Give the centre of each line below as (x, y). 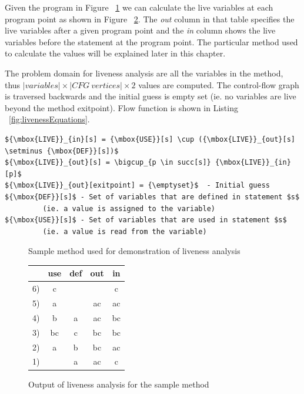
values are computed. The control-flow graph (219, 84)
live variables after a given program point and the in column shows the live (140, 30)
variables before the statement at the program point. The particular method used (151, 41)
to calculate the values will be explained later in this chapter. (115, 53)
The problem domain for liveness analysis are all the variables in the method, (144, 73)
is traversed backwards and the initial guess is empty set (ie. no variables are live (151, 96)
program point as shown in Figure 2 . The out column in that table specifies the (150, 19)
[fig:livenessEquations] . (49, 119)
